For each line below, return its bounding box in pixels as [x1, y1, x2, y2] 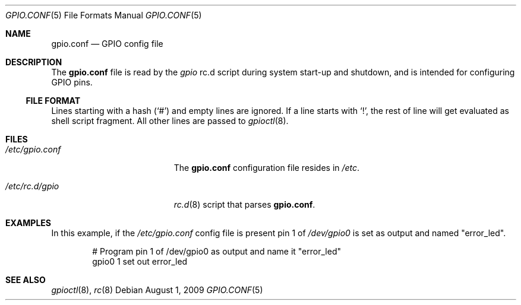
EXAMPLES [5, 218, 51, 228]
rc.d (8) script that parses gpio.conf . [173, 199, 315, 209]
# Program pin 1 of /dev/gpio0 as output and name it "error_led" [92, 246, 341, 256]
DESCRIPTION [5, 57, 62, 67]
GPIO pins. [51, 77, 93, 87]
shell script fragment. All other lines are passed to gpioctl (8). [51, 116, 289, 126]
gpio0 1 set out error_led [92, 256, 188, 266]
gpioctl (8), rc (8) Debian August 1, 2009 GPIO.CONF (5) [51, 285, 263, 295]
